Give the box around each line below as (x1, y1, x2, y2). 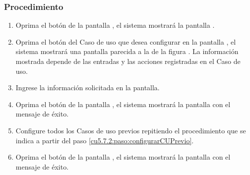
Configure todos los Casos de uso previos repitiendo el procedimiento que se (15, 125, 246, 135)
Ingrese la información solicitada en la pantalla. (15, 82, 160, 93)
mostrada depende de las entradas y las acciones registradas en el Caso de (15, 56, 241, 66)
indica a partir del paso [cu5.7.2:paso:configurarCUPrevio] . (15, 135, 194, 145)
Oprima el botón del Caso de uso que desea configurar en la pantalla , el (15, 36, 236, 47)
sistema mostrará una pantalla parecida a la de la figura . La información (15, 46, 239, 57)
